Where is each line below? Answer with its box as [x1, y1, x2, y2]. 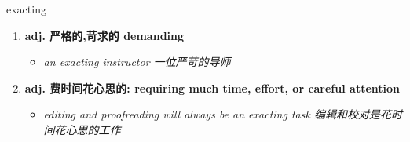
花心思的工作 [54, 121, 121, 137]
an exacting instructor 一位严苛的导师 [43, 53, 231, 70]
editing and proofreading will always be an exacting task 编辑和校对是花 [43, 106, 391, 122]
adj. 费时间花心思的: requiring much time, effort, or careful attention [24, 79, 400, 96]
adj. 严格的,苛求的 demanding [24, 27, 185, 43]
